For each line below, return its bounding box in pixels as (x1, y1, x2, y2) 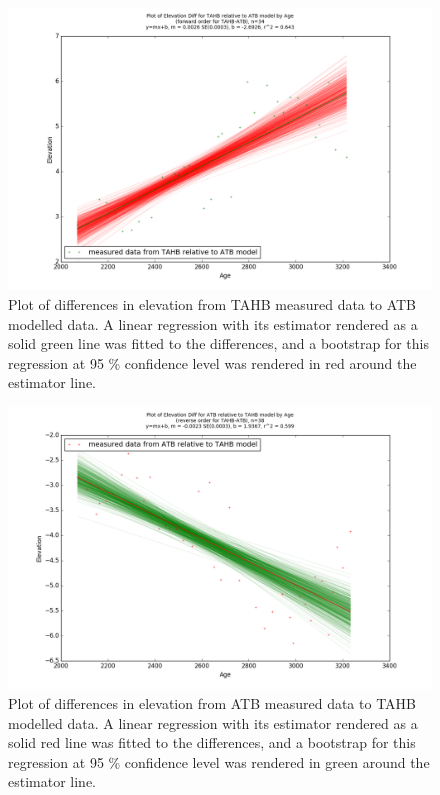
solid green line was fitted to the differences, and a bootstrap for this (8, 333, 429, 354)
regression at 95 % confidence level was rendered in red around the (8, 352, 417, 373)
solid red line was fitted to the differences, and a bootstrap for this (8, 732, 416, 753)
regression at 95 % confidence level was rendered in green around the (8, 751, 430, 772)
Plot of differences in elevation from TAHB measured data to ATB (8, 293, 416, 314)
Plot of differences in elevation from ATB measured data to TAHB (8, 692, 416, 713)
